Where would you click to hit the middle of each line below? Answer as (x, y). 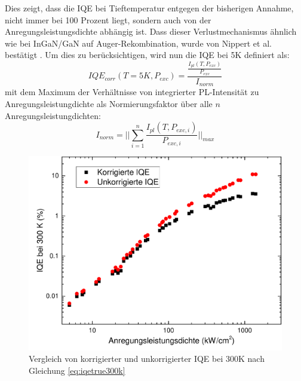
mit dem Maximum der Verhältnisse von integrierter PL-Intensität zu (132, 92)
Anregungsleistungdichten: (53, 115)
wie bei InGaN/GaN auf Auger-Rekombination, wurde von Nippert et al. (138, 43)
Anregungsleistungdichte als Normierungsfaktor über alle (109, 103)
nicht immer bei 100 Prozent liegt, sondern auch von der (108, 19)
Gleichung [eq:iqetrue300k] (77, 371)
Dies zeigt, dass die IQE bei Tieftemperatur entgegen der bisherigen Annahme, (149, 8)
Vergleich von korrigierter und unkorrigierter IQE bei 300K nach (147, 359)
